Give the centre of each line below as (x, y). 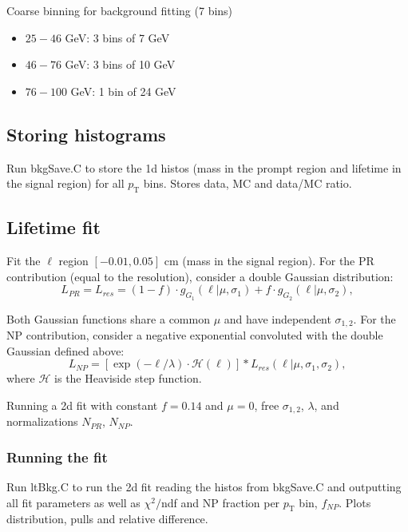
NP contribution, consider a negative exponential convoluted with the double (195, 335)
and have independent (277, 318)
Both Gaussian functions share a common (108, 318)
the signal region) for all (65, 183)
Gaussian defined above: (65, 350)
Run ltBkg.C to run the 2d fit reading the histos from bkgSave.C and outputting (204, 487)
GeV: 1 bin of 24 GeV (123, 91)
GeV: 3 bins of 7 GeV (117, 37)
